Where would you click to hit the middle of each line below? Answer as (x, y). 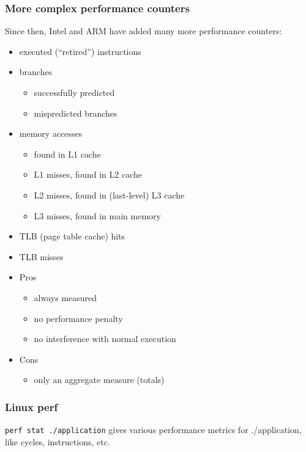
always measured (65, 297)
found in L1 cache (67, 154)
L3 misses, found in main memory (97, 215)
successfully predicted (74, 92)
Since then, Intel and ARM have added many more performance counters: (144, 31)
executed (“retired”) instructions (80, 51)
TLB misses (41, 256)
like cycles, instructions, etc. (58, 441)
